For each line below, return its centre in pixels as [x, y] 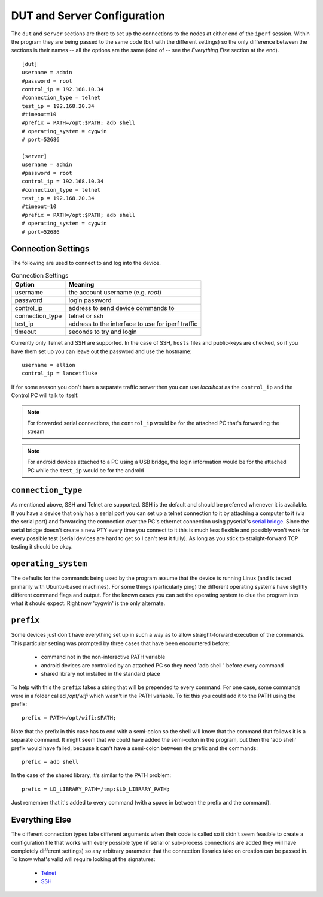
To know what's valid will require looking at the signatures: [83, 859]
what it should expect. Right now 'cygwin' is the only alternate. [88, 603]
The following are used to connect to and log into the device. [86, 263]
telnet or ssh [86, 316]
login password [90, 300]
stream [36, 431]
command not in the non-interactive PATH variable [103, 657]
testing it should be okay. [42, 547]
